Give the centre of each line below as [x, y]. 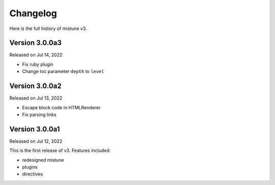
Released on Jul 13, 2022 [36, 98]
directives [33, 174]
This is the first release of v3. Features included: [60, 150]
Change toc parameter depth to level [63, 72]
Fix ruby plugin [38, 64]
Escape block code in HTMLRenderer [61, 107]
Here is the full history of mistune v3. [48, 28]
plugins [30, 167]
